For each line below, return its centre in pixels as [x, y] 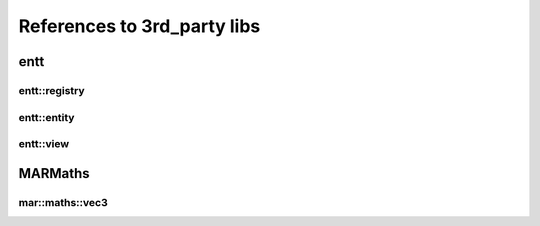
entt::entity [46, 117]
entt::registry [51, 90]
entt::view [44, 144]
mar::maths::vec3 [63, 202]
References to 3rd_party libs [139, 26]
